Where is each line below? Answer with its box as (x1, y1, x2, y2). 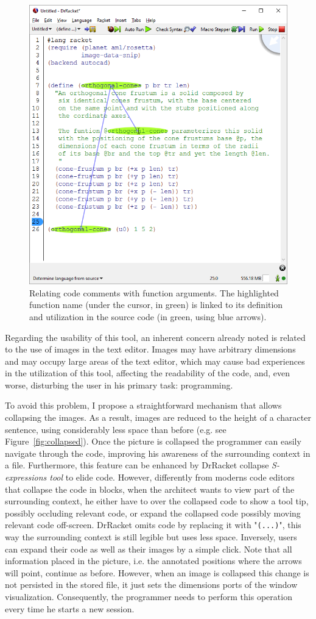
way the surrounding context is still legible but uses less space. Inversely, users (5, 531, 297, 543)
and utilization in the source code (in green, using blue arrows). (29, 310, 267, 323)
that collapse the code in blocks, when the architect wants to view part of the (5, 482, 295, 495)
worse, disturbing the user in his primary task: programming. (5, 378, 233, 391)
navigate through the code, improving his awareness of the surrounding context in (5, 446, 311, 459)
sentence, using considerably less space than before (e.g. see (5, 423, 226, 435)
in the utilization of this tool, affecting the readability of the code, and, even (5, 367, 290, 379)
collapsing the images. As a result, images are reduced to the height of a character (5, 411, 311, 424)
